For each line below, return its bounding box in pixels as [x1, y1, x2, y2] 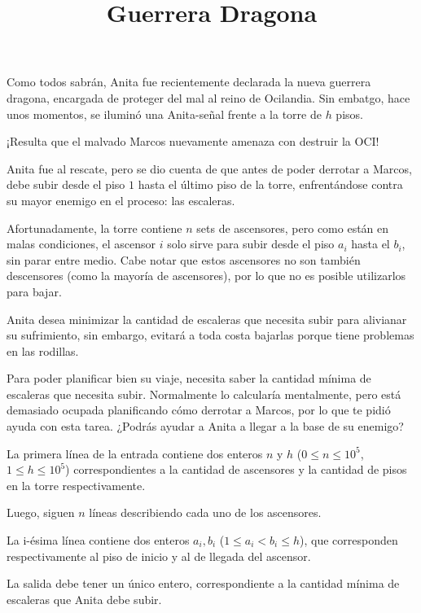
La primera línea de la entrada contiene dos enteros [7, 444, 263, 462]
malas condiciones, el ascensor [7, 235, 156, 252]
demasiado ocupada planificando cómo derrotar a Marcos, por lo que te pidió [7, 401, 391, 418]
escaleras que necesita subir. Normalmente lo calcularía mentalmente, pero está [7, 385, 401, 402]
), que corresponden [300, 532, 398, 549]
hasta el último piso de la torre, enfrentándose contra [138, 176, 403, 193]
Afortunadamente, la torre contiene [7, 219, 182, 236]
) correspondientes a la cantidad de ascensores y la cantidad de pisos [65, 461, 407, 478]
